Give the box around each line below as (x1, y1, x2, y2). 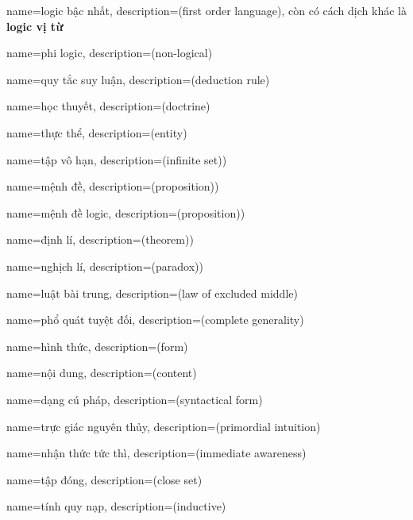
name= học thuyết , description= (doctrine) (6, 98, 210, 114)
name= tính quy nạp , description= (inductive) (6, 498, 226, 514)
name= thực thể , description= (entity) (6, 124, 187, 141)
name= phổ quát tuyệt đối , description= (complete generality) (6, 311, 304, 328)
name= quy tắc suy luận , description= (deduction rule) (6, 71, 270, 87)
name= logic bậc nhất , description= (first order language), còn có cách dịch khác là (6, 2, 407, 18)
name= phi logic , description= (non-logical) (6, 44, 213, 61)
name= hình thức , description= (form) (6, 337, 188, 354)
